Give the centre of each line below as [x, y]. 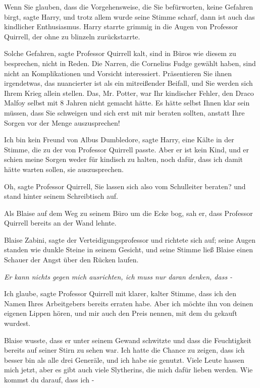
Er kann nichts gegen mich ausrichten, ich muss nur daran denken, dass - [118, 276]
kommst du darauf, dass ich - [49, 379]
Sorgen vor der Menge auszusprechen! [62, 122]
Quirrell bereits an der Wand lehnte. [60, 223]
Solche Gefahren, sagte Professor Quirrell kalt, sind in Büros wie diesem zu [120, 53]
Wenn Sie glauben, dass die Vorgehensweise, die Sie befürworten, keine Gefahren [128, 7]
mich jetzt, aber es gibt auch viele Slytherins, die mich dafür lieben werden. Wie [128, 370]
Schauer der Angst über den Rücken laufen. [71, 260]
